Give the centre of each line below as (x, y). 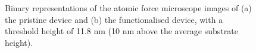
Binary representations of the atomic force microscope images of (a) (128, 8)
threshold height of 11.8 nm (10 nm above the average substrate (121, 31)
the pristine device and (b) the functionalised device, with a (114, 19)
